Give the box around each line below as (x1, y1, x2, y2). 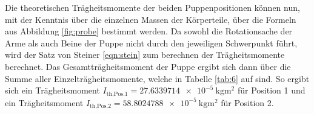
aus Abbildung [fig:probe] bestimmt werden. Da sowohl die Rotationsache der (5, 25, 293, 37)
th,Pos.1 (106, 90, 128, 97)
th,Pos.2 (90, 103, 112, 110)
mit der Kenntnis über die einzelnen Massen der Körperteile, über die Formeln (5, 13, 296, 25)
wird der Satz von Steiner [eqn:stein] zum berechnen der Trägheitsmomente (5, 48, 285, 61)
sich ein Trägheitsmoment (5, 84, 100, 97)
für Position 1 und (237, 84, 306, 97)
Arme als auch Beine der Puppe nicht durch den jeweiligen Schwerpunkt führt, (5, 36, 298, 49)
